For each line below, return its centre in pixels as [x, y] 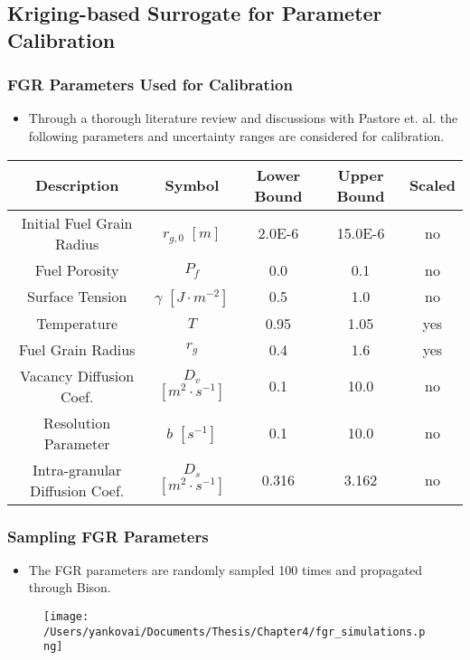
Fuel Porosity [77, 269]
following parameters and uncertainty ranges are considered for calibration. [236, 135]
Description [77, 185]
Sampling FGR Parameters [108, 536]
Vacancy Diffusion [77, 375]
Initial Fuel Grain [77, 222]
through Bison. [70, 587]
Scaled [432, 185]
